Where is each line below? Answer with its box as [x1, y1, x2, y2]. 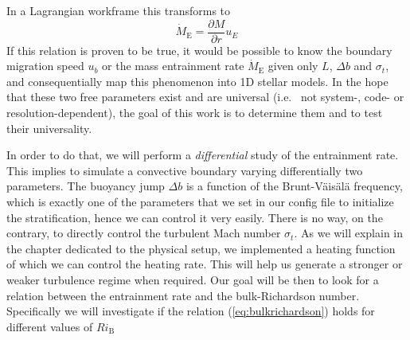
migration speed [6, 57, 84, 74]
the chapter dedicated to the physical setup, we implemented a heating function [6, 240, 396, 256]
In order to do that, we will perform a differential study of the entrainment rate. [6, 147, 399, 163]
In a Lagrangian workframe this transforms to [6, 2, 231, 18]
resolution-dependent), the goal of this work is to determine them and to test [6, 104, 383, 121]
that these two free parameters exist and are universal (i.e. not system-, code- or [6, 88, 404, 105]
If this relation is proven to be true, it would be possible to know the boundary [6, 41, 392, 58]
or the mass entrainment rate [102, 57, 244, 74]
